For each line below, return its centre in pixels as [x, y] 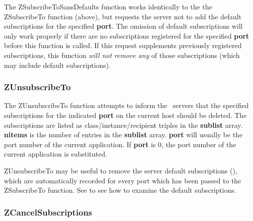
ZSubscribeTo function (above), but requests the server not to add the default [123, 16]
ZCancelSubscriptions [48, 212]
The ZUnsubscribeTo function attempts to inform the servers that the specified [126, 105]
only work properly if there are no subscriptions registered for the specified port [127, 35]
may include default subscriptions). [57, 65]
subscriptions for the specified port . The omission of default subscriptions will [123, 26]
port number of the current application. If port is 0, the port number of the [120, 144]
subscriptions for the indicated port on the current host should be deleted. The [125, 115]
